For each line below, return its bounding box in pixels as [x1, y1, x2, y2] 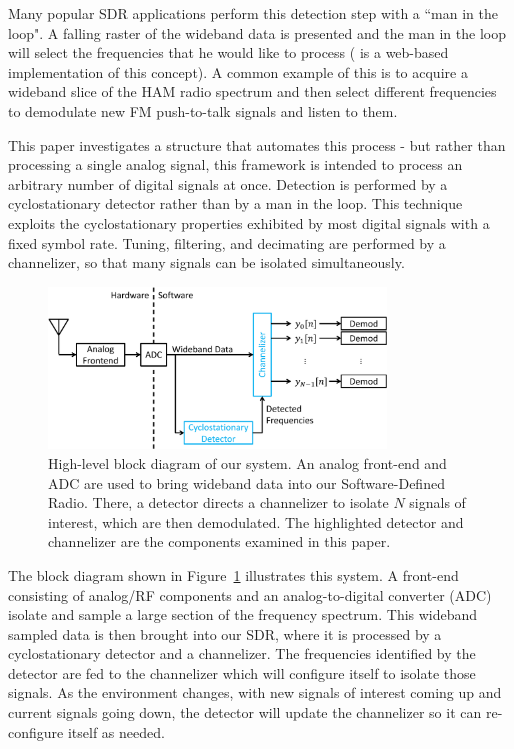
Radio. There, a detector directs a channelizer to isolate [48, 492, 389, 513]
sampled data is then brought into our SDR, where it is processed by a [8, 623, 442, 644]
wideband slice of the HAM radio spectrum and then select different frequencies [8, 81, 497, 102]
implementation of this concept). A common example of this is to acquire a [8, 61, 468, 82]
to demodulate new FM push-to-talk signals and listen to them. [8, 100, 398, 121]
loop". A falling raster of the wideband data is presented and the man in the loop [8, 22, 506, 43]
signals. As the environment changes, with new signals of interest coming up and [8, 682, 502, 703]
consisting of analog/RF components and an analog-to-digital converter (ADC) [8, 584, 492, 605]
